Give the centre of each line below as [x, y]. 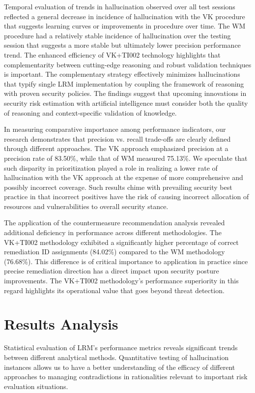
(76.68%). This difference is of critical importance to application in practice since [126, 261]
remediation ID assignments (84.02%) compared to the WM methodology [114, 252]
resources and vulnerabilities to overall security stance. [86, 206]
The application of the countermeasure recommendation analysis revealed [114, 223]
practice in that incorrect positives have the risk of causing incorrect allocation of [127, 196]
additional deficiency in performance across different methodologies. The [113, 232]
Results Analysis [61, 324]
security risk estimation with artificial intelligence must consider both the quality [126, 103]
